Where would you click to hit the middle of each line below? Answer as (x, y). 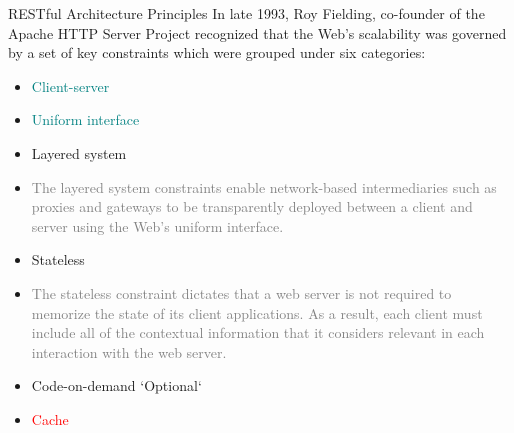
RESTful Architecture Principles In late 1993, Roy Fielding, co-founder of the (246, 13)
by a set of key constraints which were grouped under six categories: (217, 52)
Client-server (70, 85)
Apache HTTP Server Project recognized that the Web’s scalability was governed (257, 32)
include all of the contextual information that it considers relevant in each (258, 332)
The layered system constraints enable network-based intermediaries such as (264, 186)
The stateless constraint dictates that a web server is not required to (241, 292)
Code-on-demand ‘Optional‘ (116, 385)
